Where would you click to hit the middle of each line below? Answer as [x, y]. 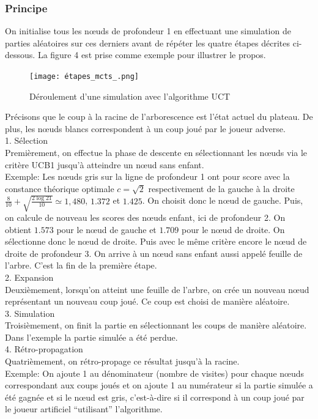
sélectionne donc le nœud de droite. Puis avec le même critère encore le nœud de [156, 241]
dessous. [20, 55]
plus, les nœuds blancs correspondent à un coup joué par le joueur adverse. [145, 128]
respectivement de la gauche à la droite [221, 188]
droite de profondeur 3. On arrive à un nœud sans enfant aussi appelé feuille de [154, 253]
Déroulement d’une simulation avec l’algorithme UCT [130, 96]
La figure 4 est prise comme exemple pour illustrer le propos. [152, 55]
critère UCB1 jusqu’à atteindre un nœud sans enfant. [105, 164]
